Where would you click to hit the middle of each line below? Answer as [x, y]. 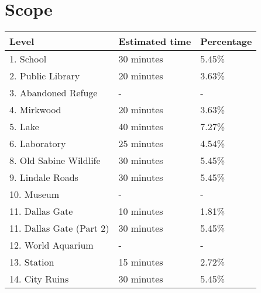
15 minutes [141, 262]
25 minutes [141, 144]
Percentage [226, 41]
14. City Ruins [39, 279]
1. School [28, 59]
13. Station [32, 262]
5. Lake [24, 127]
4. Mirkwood [35, 110]
